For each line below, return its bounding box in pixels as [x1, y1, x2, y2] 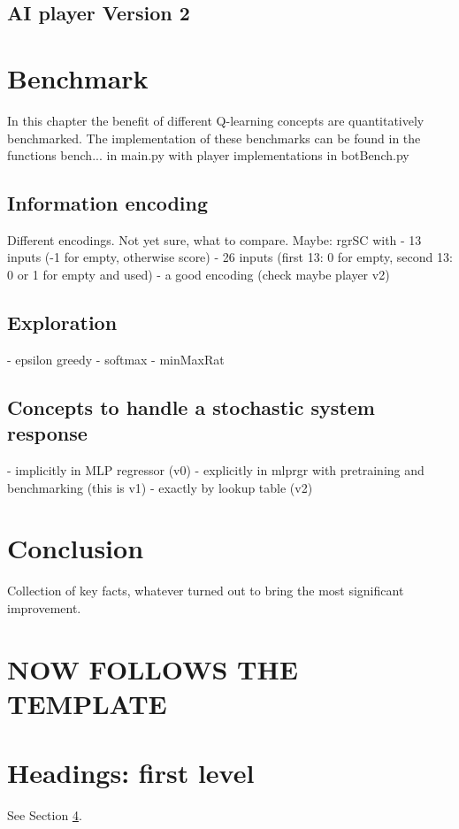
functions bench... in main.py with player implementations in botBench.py [7, 146, 409, 165]
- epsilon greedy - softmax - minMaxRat [7, 349, 225, 368]
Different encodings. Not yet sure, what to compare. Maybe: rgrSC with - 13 [7, 230, 422, 249]
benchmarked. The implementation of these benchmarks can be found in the [7, 128, 421, 147]
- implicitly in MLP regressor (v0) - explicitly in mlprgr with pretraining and [7, 461, 425, 480]
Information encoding [7, 189, 209, 217]
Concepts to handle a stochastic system [7, 393, 375, 420]
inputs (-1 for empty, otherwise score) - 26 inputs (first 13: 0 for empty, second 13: [7, 248, 453, 266]
